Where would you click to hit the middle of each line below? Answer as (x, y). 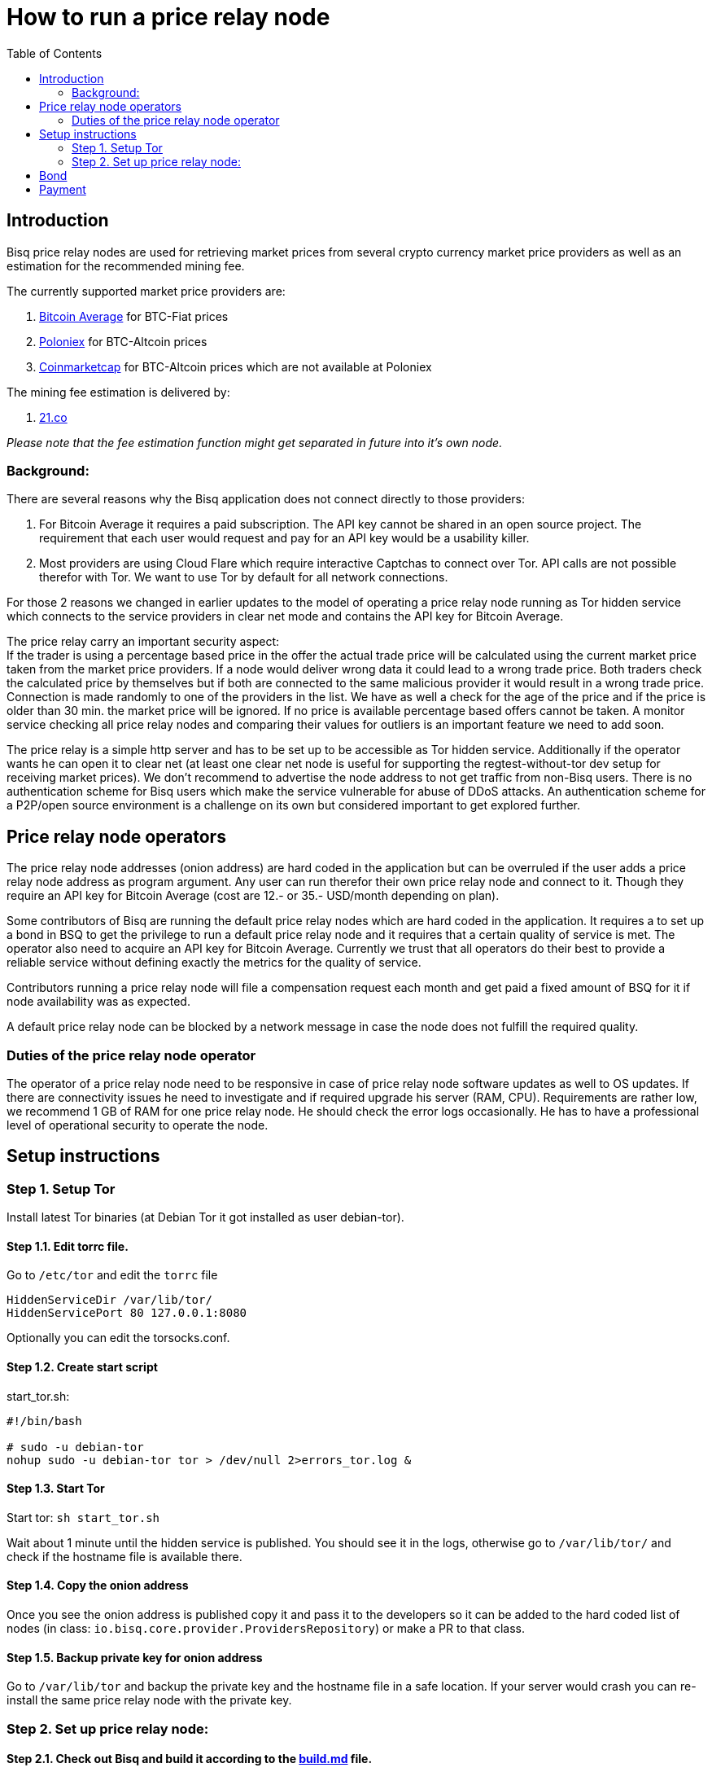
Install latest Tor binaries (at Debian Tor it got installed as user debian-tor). (205, 1217)
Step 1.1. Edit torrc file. (68, 1246)
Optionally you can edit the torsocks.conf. (118, 1338)
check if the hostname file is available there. (124, 1556)
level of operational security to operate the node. (138, 1125)
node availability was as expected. (98, 1002)
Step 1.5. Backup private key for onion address (135, 1657)
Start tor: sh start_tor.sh (83, 1517)
